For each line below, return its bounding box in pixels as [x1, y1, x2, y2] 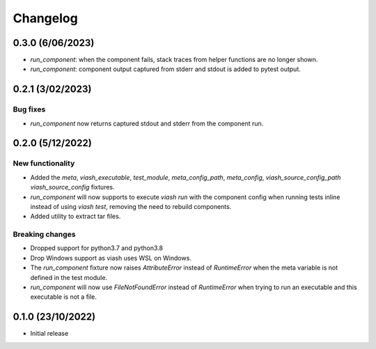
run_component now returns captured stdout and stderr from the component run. [30, 119, 264, 127]
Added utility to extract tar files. [30, 212, 121, 221]
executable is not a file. [30, 293, 97, 301]
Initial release [30, 329, 69, 338]
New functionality [13, 159, 75, 169]
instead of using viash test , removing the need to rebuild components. [30, 202, 232, 210]
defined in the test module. [30, 273, 108, 281]
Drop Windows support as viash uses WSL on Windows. [30, 254, 191, 262]
